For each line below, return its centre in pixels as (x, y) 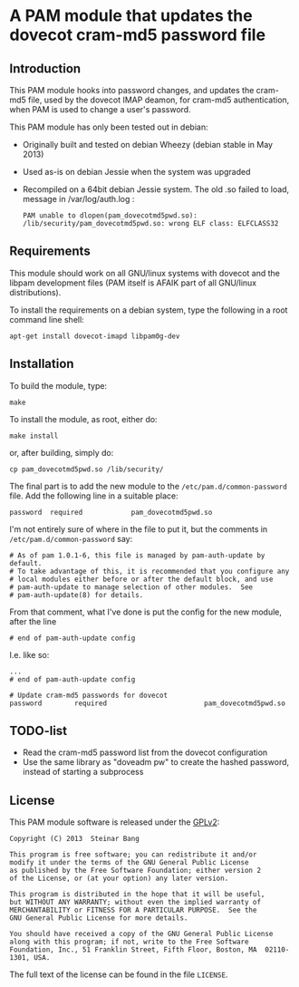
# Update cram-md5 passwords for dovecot (89, 695)
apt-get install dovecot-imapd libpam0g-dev (95, 336)
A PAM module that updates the (131, 16)
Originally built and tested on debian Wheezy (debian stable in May (148, 145)
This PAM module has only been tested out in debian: (109, 127)
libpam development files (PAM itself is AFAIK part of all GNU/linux (133, 283)
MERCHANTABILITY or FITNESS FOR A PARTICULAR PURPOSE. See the (133, 910)
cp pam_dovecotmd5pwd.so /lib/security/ (87, 469)
